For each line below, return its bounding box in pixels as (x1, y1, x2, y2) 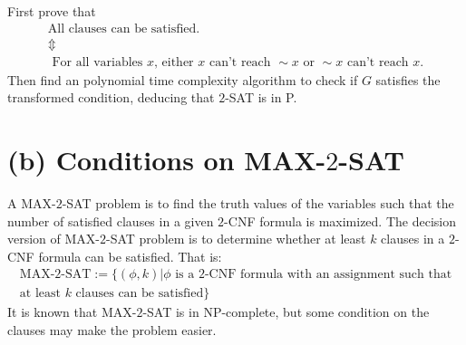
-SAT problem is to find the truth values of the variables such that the (62, 194, 454, 212)
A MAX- (7, 194, 56, 212)
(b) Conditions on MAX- (7, 141, 326, 178)
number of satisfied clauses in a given (7, 211, 214, 230)
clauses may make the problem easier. (7, 321, 217, 340)
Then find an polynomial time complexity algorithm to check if (7, 70, 358, 89)
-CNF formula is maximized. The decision (224, 211, 456, 230)
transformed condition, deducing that (7, 88, 215, 107)
